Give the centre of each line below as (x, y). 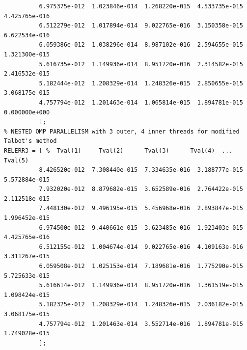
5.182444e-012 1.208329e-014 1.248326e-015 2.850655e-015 (141, 83)
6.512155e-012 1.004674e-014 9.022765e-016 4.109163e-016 (141, 247)
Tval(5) (16, 160)
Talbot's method (30, 141)
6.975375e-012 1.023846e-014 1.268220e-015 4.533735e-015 (141, 6)
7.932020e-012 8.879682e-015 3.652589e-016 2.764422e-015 (141, 189)
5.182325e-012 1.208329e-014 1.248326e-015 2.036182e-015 (141, 305)
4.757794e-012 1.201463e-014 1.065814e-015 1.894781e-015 (141, 102)
